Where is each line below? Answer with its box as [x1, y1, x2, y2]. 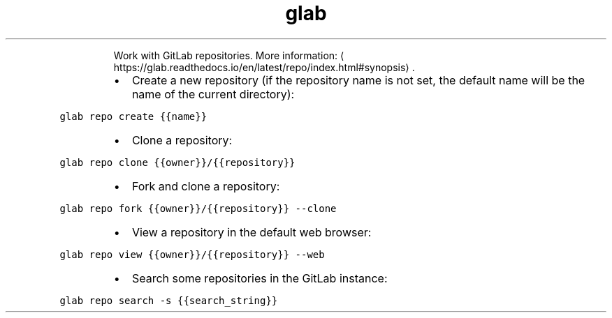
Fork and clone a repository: [131, 179, 280, 193]
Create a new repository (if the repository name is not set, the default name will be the [131, 73, 585, 87]
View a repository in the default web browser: [131, 225, 372, 239]
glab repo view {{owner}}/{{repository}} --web [59, 248, 325, 260]
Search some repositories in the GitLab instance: [131, 271, 388, 285]
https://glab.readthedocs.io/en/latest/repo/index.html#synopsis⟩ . [113, 61, 415, 73]
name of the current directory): [131, 86, 295, 101]
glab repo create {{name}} [59, 110, 207, 122]
